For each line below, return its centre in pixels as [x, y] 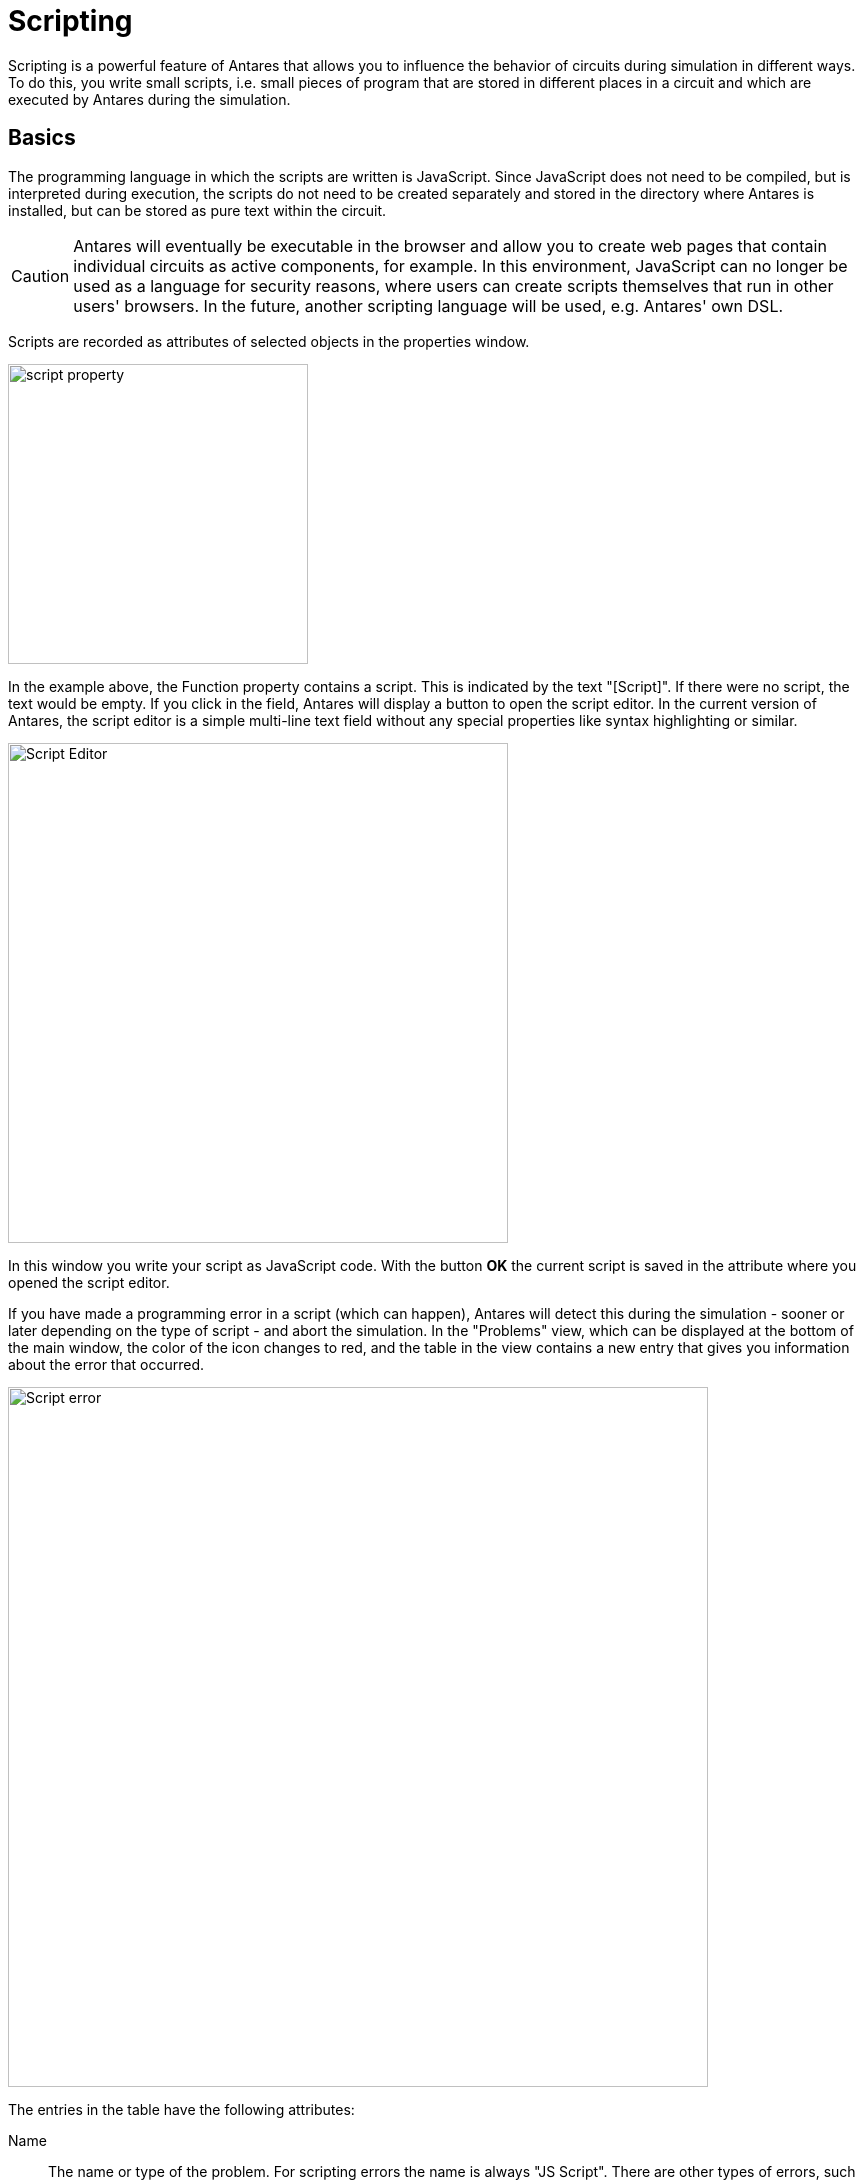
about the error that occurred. [106, 1364]
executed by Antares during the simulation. [149, 99]
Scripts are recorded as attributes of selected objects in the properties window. [269, 341]
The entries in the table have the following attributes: [181, 2109]
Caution [40, 275]
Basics [42, 138]
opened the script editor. [89, 1282]
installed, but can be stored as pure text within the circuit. [197, 210]
